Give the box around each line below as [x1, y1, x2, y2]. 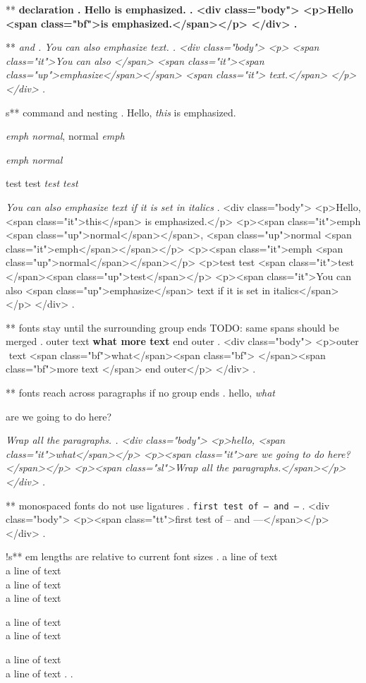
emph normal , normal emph [6, 128, 125, 143]
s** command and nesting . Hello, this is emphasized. [6, 104, 236, 119]
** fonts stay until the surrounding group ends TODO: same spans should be [6, 320, 339, 334]
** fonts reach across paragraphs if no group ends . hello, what [6, 385, 275, 400]
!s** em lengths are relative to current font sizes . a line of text [6, 549, 278, 564]
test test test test [6, 176, 78, 191]
